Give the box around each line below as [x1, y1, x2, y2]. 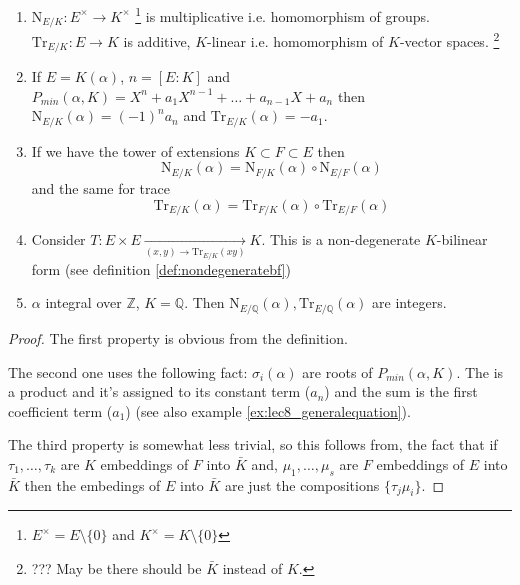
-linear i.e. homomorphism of [207, 30, 384, 51]
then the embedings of [24, 474, 161, 495]
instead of [222, 558, 283, 579]
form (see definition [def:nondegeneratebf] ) [31, 258, 292, 279]
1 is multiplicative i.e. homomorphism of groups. [135, 3, 430, 26]
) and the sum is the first [324, 381, 478, 402]
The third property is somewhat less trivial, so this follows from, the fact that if [8, 434, 498, 455]
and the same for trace [31, 177, 170, 198]
